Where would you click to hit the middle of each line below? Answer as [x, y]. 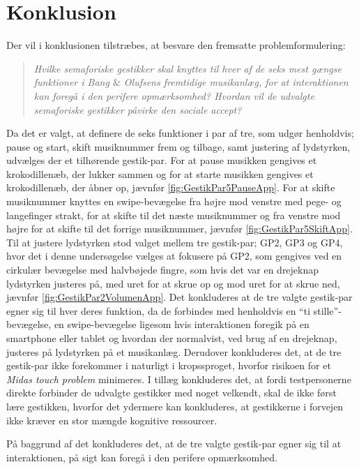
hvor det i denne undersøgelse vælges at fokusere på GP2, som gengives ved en [174, 256]
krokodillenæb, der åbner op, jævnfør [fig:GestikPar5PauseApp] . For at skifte [171, 187]
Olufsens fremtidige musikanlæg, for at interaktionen [236, 82]
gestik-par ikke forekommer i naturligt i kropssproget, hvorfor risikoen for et [169, 365]
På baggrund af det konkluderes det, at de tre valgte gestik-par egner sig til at [174, 444]
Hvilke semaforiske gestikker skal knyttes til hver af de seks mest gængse [188, 68]
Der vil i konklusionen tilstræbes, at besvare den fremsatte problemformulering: [176, 45]
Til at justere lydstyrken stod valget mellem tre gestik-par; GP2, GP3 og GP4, [175, 242]
